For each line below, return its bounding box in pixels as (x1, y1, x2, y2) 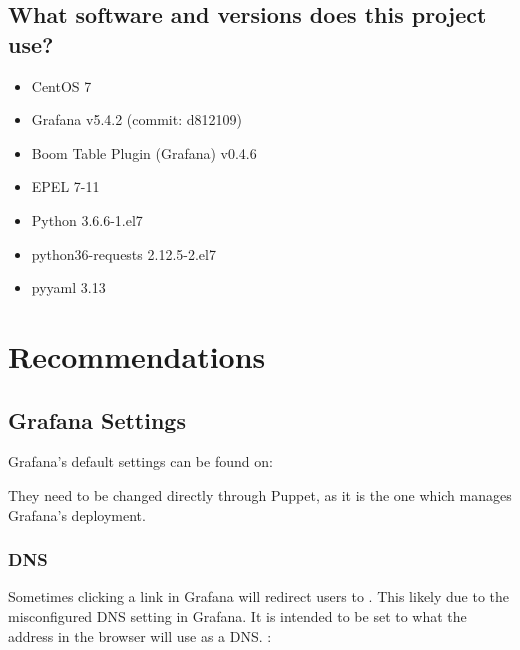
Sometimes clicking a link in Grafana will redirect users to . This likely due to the (8, 586, 510, 607)
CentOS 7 (31, 75, 92, 96)
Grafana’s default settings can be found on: (8, 451, 273, 472)
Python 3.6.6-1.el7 (31, 209, 143, 230)
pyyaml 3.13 (31, 277, 106, 298)
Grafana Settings (8, 404, 186, 435)
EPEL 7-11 (31, 176, 100, 197)
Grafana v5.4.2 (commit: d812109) (31, 109, 242, 130)
